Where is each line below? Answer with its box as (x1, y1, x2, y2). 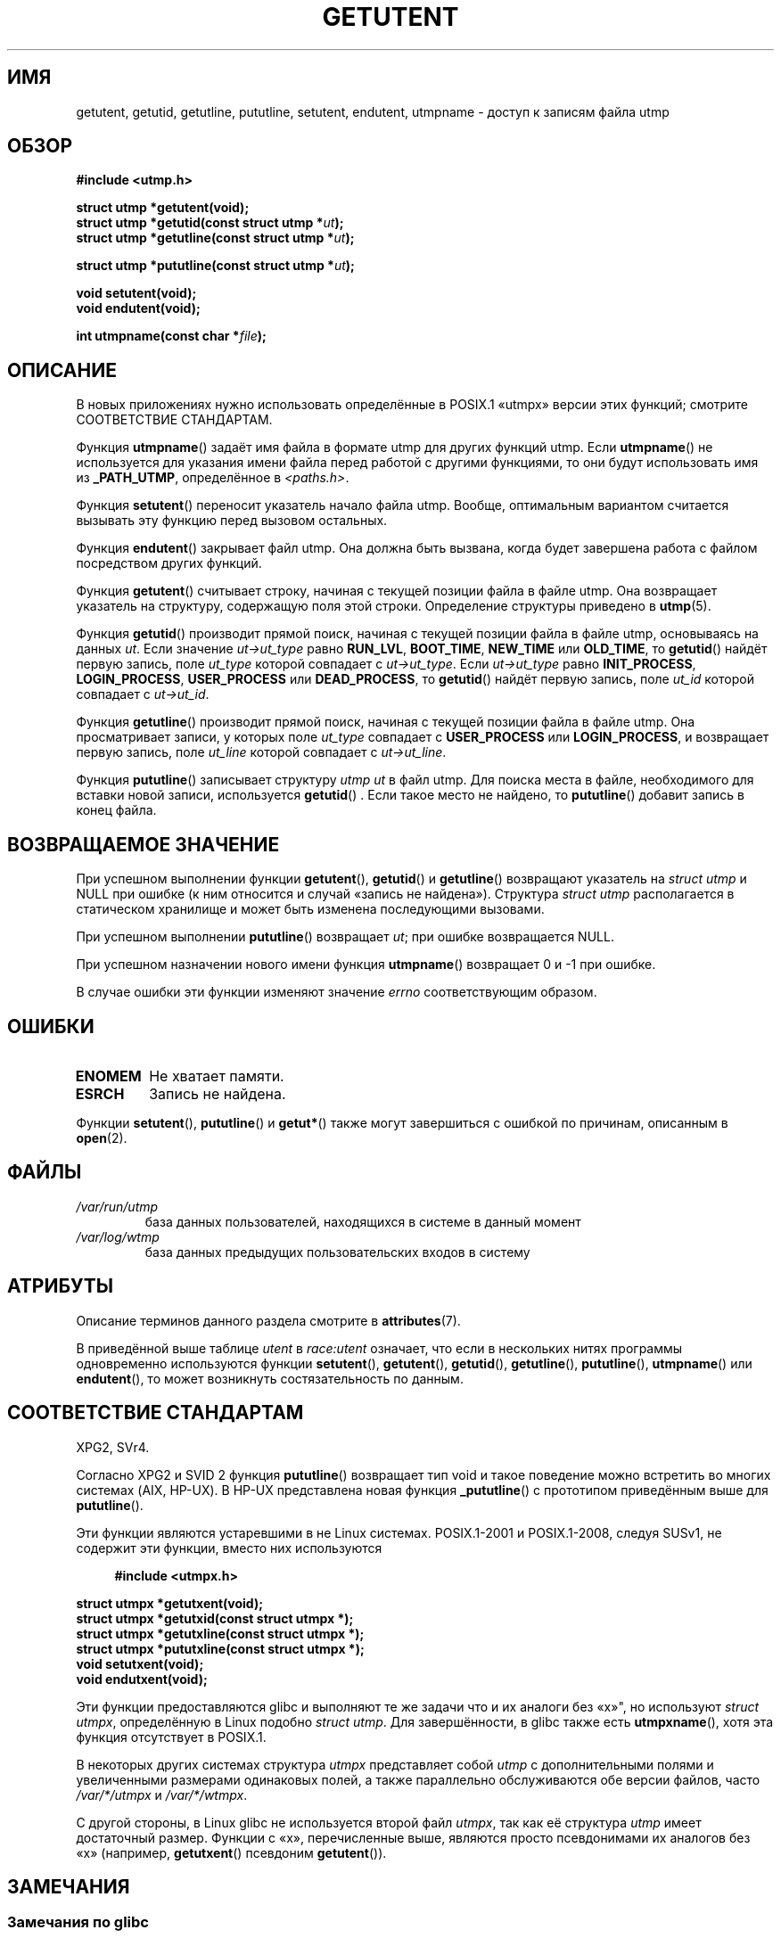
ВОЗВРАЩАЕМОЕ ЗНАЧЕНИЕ (7, 833, 280, 856)
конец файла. (76, 802, 157, 818)
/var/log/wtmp (76, 1228, 160, 1244)
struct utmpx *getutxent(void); (76, 1595, 264, 1611)
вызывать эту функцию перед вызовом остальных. (76, 513, 388, 529)
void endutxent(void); (76, 1671, 208, 1687)
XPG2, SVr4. (76, 1439, 150, 1455)
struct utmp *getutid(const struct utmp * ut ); (76, 215, 344, 231)
